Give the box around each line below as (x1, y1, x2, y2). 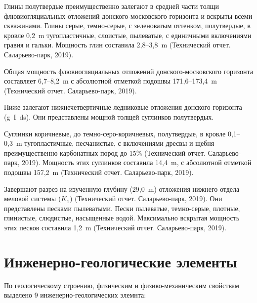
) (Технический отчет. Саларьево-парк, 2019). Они (69, 193, 222, 204)
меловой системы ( (4, 193, 61, 204)
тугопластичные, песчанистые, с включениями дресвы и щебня (24, 138, 214, 148)
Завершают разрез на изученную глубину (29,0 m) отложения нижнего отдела (4, 183, 240, 194)
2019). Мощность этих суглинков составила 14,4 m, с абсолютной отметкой (22, 157, 252, 168)
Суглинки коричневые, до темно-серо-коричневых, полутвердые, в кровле (4, 128, 226, 138)
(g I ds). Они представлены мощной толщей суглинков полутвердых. (4, 111, 214, 122)
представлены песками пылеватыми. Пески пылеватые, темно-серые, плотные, (4, 203, 240, 213)
